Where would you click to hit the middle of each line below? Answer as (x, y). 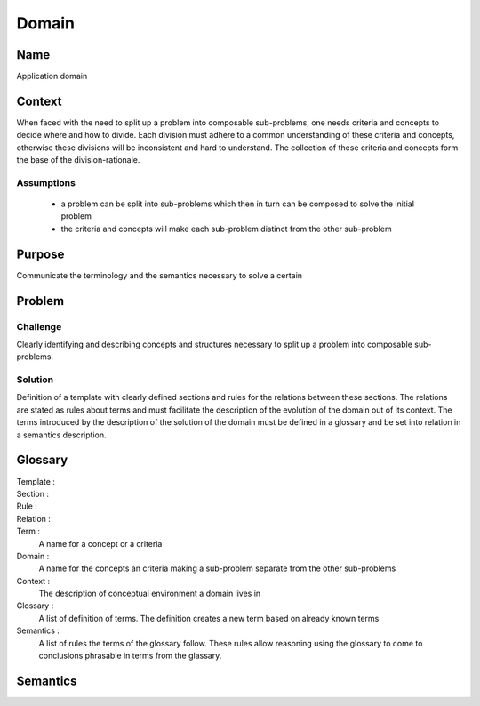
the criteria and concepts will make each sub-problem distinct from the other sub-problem (226, 229)
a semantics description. (61, 435)
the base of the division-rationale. (78, 160)
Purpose (40, 254)
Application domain (52, 76)
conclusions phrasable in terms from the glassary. (130, 656)
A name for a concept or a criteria (100, 543)
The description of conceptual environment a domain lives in (150, 594)
